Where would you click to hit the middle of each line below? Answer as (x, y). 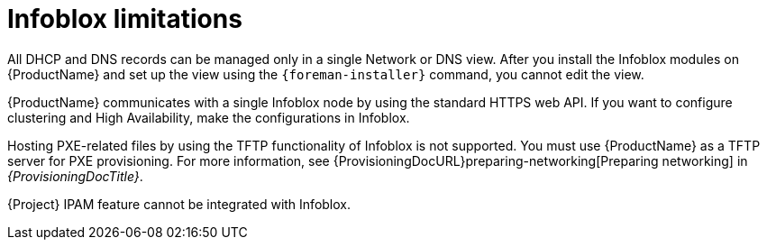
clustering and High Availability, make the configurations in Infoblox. (209, 117)
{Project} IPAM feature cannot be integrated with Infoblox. (179, 204)
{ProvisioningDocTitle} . (75, 176)
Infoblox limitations (125, 19)
